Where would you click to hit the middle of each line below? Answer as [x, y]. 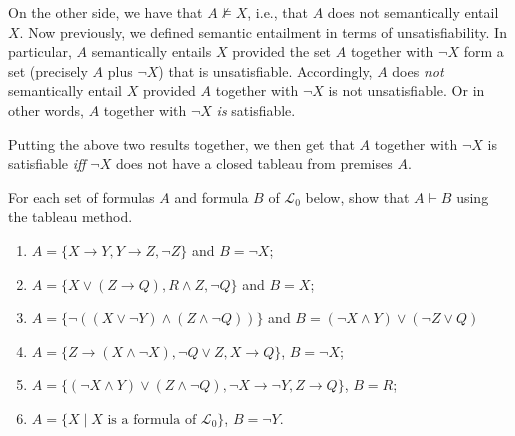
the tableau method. [70, 216]
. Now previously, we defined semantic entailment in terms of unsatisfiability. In [263, 31]
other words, [46, 109]
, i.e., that [277, 12]
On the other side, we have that [105, 12]
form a [483, 51]
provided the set [282, 51]
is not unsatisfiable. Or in [406, 90]
